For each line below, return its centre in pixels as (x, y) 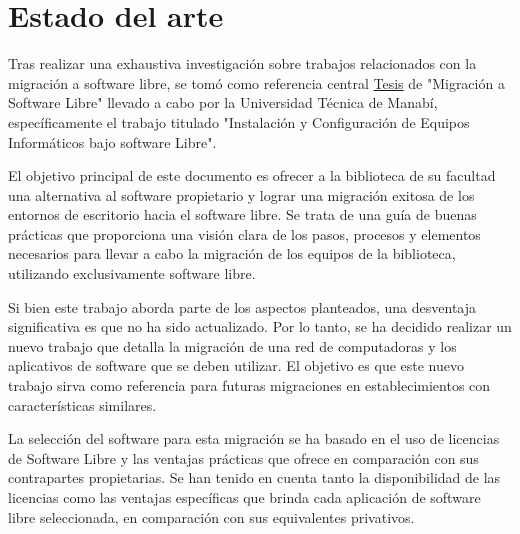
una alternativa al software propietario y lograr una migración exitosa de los (241, 194)
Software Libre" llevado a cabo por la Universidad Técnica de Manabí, (223, 102)
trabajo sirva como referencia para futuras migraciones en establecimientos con (249, 385)
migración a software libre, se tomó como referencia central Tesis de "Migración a (256, 82)
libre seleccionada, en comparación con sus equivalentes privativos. (211, 516)
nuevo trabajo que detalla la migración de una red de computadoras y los (232, 345)
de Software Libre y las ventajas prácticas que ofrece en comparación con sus (243, 457)
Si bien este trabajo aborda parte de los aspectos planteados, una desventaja (242, 306)
